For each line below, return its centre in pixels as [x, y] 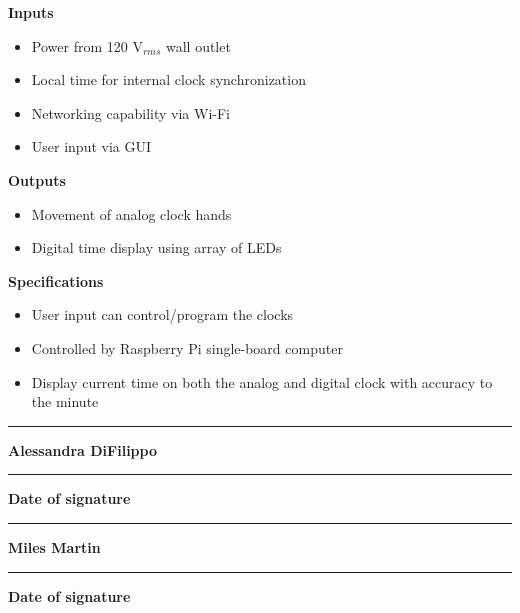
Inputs [31, 12]
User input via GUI [91, 146]
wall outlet [198, 45]
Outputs [37, 179]
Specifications [56, 280]
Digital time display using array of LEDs [156, 247]
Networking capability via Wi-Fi [130, 112]
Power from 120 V [87, 45]
